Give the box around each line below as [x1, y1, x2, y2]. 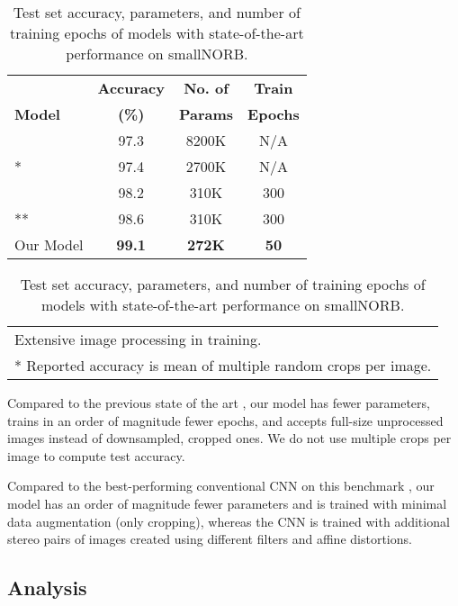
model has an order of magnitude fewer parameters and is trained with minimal [7, 493, 447, 512]
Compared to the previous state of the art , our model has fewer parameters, [7, 393, 430, 412]
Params [178, 104, 234, 124]
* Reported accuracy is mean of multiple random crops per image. [14, 355, 432, 375]
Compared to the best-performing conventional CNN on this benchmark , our [7, 476, 435, 495]
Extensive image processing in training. [14, 329, 262, 349]
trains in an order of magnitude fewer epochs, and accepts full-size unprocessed [7, 411, 444, 430]
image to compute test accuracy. [7, 446, 185, 465]
